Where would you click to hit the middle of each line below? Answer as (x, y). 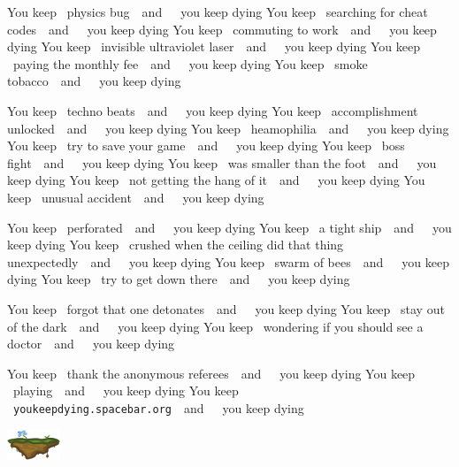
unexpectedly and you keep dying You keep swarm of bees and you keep (228, 261)
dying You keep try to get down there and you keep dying (179, 279)
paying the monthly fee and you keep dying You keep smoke (191, 63)
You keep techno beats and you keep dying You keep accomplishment (213, 110)
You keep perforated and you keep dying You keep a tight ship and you (229, 227)
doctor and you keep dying (91, 344)
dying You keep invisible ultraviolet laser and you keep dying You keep (214, 46)
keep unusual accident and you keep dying (136, 197)
